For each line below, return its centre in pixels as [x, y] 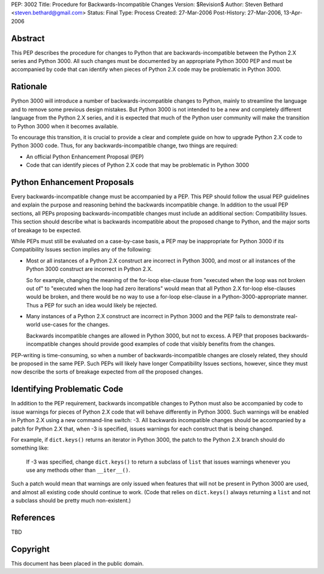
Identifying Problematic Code [67, 389]
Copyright [31, 549]
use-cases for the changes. [76, 325]
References [33, 518]
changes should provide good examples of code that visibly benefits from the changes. [167, 344]
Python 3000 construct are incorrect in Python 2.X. [89, 269]
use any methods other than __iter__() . [78, 470]
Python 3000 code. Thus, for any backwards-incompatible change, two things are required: [124, 146]
